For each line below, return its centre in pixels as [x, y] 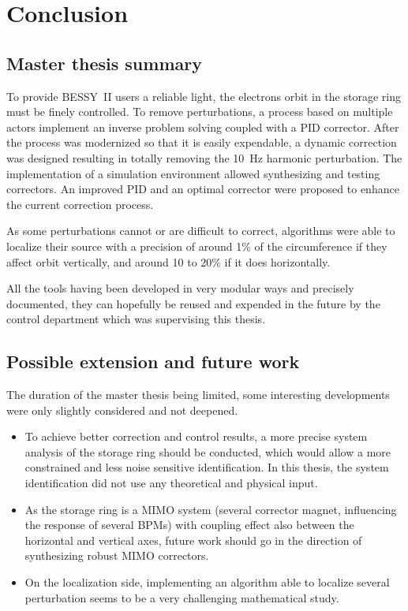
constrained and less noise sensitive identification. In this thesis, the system [207, 467]
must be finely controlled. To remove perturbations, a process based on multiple [200, 112]
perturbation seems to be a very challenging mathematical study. [182, 597]
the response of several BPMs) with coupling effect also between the [189, 525]
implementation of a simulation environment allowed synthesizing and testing [193, 173]
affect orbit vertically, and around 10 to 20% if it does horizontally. [168, 261]
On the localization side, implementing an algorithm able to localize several [207, 582]
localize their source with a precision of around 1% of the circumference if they [197, 246]
